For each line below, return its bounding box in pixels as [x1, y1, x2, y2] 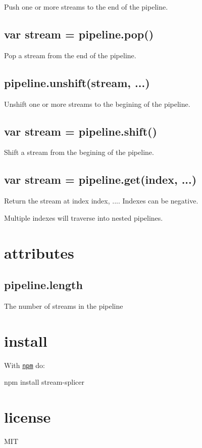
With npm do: [4, 359, 45, 370]
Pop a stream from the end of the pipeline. [4, 50, 136, 60]
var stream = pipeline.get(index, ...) [4, 172, 197, 187]
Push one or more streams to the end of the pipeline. [4, 2, 168, 12]
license [4, 406, 51, 427]
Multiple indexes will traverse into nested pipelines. [4, 212, 163, 223]
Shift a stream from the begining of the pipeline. [4, 147, 154, 157]
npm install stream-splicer [4, 377, 84, 387]
